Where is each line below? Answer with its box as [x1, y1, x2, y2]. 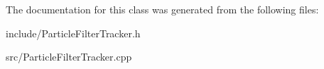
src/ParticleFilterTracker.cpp [6, 49, 132, 64]
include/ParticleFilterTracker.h [6, 25, 141, 40]
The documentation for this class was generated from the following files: [6, 2, 319, 16]
